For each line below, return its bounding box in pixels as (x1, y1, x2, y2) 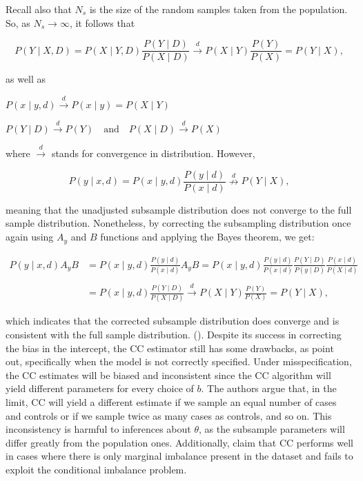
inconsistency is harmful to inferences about (6, 422, 191, 436)
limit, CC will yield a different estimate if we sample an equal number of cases (6, 394, 337, 409)
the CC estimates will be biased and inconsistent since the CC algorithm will (6, 367, 331, 382)
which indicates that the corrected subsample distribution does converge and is (6, 314, 340, 328)
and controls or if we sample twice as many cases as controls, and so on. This (6, 408, 332, 422)
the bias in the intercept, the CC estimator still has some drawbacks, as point (6, 340, 334, 355)
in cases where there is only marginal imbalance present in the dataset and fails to (6, 449, 353, 463)
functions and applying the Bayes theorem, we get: (100, 229, 315, 244)
